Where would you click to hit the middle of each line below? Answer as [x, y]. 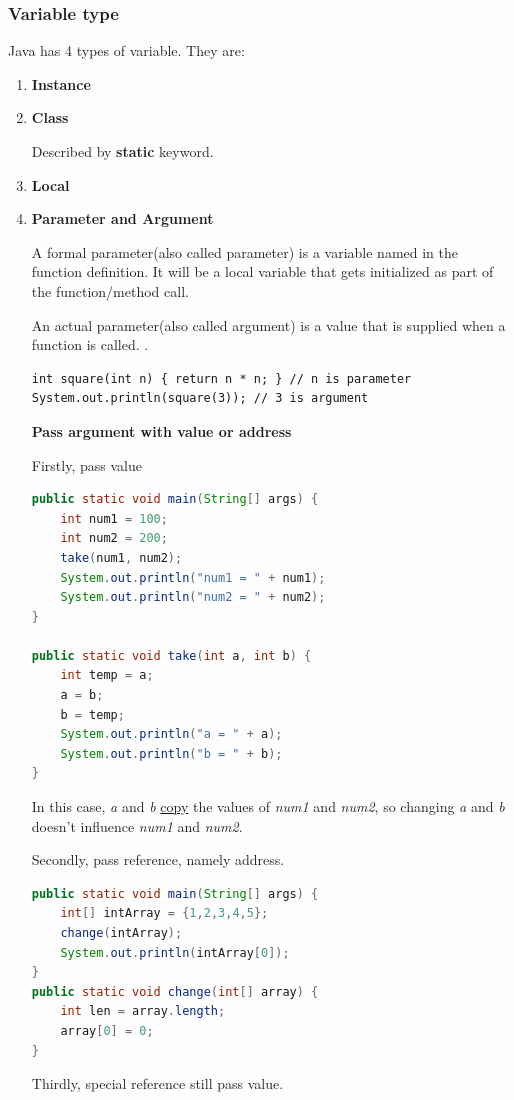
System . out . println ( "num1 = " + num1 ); [193, 577]
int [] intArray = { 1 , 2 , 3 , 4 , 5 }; [164, 913]
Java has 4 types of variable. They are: [126, 50]
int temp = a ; [107, 675]
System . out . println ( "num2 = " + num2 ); [193, 597]
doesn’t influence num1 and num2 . [137, 825]
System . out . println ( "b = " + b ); [171, 753]
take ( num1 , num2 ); [121, 557]
